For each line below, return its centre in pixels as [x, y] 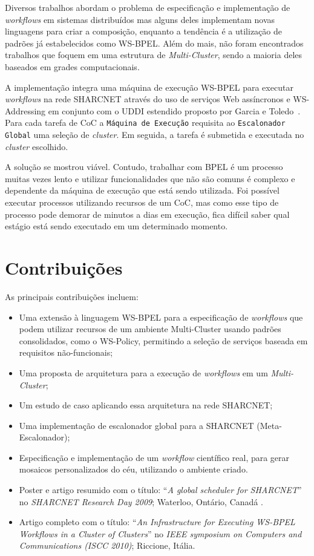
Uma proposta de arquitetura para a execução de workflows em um [143, 372]
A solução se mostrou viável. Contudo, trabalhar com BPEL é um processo [144, 167]
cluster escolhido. [37, 146]
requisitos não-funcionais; [66, 352]
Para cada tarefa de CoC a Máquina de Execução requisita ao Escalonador [145, 123]
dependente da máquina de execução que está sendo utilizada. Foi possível [142, 190]
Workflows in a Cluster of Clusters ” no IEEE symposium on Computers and [160, 533]
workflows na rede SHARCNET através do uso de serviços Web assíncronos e [148, 99]
